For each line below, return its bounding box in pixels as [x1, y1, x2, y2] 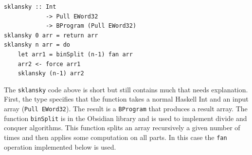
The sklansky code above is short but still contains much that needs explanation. [4, 84, 248, 94]
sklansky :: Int [4, 3, 56, 10]
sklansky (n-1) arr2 [18, 70, 84, 77]
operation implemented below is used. [4, 141, 116, 152]
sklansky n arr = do [4, 41, 71, 49]
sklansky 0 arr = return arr [4, 32, 98, 39]
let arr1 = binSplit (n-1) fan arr [18, 51, 133, 58]
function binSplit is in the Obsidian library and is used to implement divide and [4, 113, 247, 123]
